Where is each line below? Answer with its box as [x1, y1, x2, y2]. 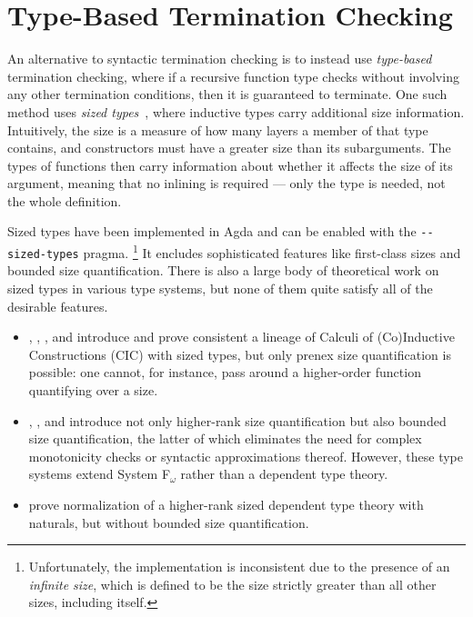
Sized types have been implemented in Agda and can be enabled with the [7, 222, 417, 241]
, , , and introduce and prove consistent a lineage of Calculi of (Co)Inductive [28, 327, 455, 346]
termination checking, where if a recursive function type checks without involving [7, 66, 459, 85]
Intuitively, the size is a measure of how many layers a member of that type [7, 120, 428, 139]
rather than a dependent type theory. [180, 464, 388, 483]
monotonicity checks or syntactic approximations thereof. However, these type [28, 446, 463, 465]
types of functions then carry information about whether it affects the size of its [7, 155, 453, 174]
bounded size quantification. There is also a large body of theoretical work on [7, 261, 439, 280]
